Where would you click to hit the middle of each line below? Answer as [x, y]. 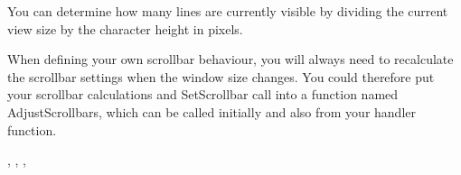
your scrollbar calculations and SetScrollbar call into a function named [203, 94]
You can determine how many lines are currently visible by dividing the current [228, 11]
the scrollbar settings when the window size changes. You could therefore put [221, 76]
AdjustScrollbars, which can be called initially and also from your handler [212, 111]
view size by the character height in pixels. [125, 28]
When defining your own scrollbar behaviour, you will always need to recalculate [230, 59]
